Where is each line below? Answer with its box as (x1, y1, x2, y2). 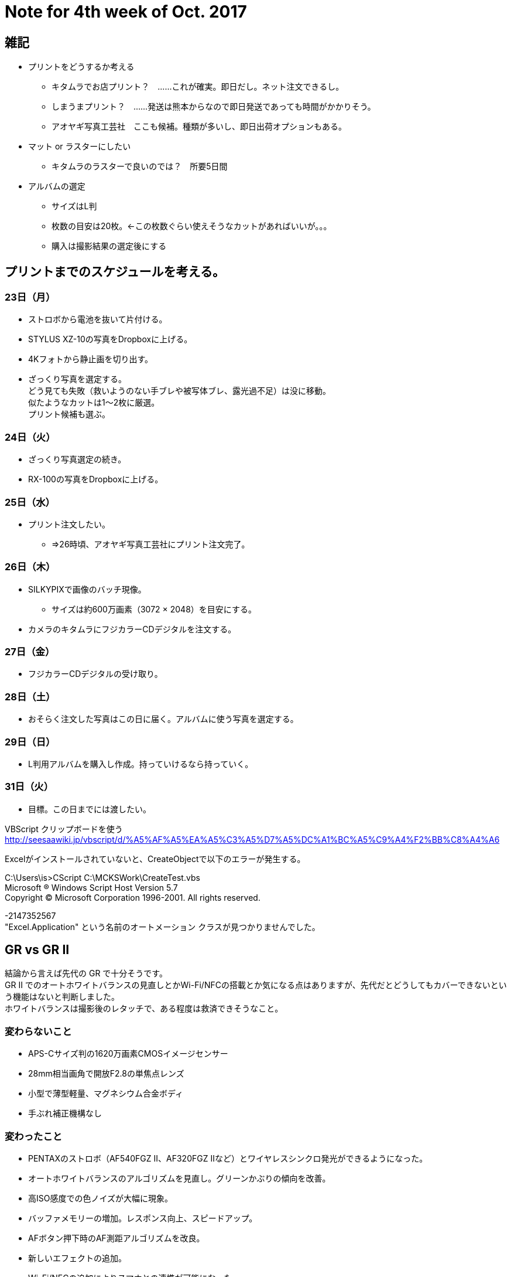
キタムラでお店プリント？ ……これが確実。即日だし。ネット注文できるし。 (52, 81, 344, 92)
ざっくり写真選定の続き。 (28, 454, 126, 465)
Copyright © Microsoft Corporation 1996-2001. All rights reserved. (5, 892, 260, 903)
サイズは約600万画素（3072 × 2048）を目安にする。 (52, 604, 256, 614)
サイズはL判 (52, 201, 97, 212)
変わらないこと (5, 1025, 72, 1037)
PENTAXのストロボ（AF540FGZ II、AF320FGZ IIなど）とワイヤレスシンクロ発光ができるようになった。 (28, 1153, 428, 1163)
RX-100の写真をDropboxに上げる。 (28, 474, 163, 485)
